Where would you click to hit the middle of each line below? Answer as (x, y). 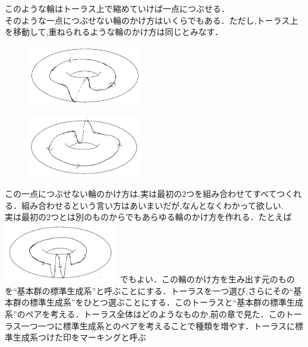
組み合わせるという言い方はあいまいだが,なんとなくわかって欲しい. (152, 205)
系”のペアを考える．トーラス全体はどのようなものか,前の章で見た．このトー (153, 313)
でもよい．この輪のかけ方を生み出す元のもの (207, 279)
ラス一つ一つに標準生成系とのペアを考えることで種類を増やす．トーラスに (150, 325)
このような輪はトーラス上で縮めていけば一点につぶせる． (117, 8)
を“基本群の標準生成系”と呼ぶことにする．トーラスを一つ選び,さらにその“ (149, 290)
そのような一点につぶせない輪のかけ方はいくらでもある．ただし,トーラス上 (152, 20)
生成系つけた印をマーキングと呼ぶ (79, 337)
